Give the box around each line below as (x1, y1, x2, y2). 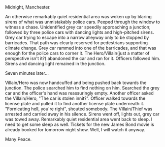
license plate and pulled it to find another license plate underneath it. (5, 101, 144, 106)
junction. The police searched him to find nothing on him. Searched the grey (5, 85, 160, 90)
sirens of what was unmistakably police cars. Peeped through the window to (5, 19, 160, 25)
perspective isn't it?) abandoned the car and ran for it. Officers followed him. (5, 56, 161, 61)
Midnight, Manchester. (5, 4, 51, 10)
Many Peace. (5, 136, 32, 142)
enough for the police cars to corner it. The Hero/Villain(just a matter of (5, 50, 150, 56)
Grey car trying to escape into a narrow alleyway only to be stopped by (5, 34, 149, 40)
